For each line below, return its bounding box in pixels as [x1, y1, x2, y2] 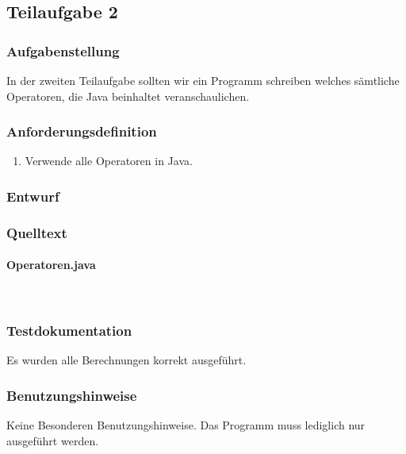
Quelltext [6, 222, 67, 242]
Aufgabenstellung [6, 40, 120, 60]
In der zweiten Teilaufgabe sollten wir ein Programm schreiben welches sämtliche [6, 72, 400, 88]
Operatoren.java [6, 256, 96, 273]
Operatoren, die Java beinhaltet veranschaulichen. [6, 87, 250, 104]
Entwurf [6, 186, 59, 206]
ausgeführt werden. [6, 432, 99, 448]
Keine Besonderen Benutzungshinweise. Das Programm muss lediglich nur [6, 417, 366, 433]
